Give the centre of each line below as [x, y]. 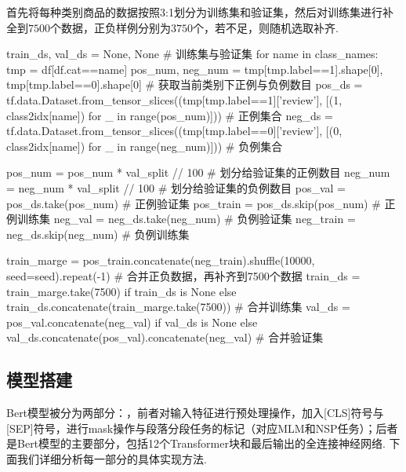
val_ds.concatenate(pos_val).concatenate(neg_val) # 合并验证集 [165, 337]
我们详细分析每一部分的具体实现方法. [112, 458]
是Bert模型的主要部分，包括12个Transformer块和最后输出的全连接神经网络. [196, 443]
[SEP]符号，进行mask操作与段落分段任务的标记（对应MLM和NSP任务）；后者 [202, 428]
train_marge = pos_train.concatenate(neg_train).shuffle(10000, [161, 260]
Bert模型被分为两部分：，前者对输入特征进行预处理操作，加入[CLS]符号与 [195, 413]
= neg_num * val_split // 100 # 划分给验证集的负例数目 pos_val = [176, 187]
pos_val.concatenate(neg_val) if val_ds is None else [132, 322]
